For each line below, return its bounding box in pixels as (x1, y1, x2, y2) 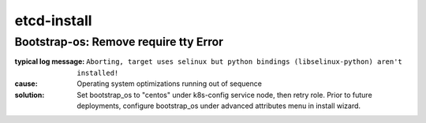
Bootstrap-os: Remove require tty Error (14, 35, 224, 49)
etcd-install (14, 12, 92, 29)
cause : (14, 79, 39, 88)
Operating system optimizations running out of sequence (77, 79, 262, 88)
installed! (77, 68, 119, 77)
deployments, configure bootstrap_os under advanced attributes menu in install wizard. (77, 101, 361, 110)
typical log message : (14, 57, 85, 66)
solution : (14, 90, 45, 99)
